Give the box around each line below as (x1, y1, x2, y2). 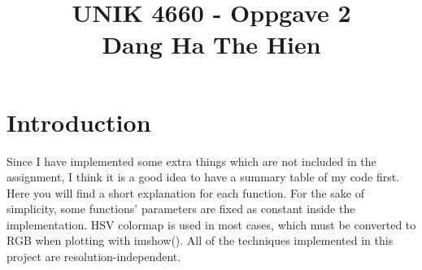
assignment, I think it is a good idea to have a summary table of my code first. (7, 168, 400, 185)
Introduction (7, 105, 151, 138)
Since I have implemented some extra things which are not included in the (7, 152, 376, 169)
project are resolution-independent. (7, 248, 181, 265)
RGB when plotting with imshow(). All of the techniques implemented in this (7, 232, 394, 249)
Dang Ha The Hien (102, 28, 321, 61)
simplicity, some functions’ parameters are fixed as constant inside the (7, 200, 355, 217)
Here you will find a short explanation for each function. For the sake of (7, 184, 364, 201)
